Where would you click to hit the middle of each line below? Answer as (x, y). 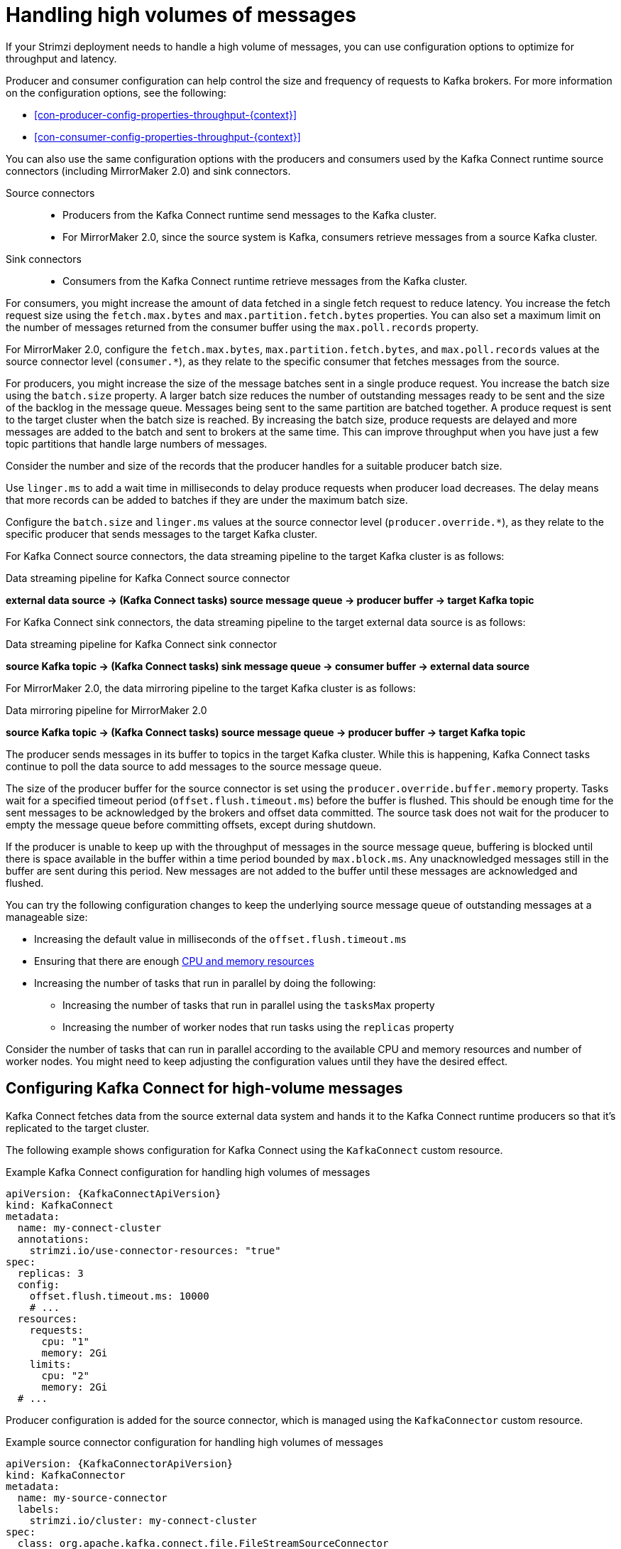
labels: (38, 1509)
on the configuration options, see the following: (116, 92)
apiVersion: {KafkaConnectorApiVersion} (120, 1463)
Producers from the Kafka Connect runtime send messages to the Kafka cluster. (249, 215)
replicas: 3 (50, 1273)
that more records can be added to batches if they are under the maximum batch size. (207, 500)
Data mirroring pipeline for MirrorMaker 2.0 (106, 710)
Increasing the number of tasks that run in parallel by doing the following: (205, 983)
